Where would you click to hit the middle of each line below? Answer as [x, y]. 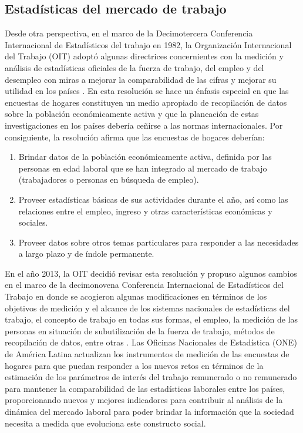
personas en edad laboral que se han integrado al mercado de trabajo [143, 168]
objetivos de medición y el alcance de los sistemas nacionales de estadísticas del [147, 308]
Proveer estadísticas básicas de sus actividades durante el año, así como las [153, 199]
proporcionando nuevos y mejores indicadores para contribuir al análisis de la [144, 400]
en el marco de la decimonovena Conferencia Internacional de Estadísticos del [144, 285]
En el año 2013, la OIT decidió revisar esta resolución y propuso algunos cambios [151, 273]
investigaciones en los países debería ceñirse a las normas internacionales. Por [144, 125]
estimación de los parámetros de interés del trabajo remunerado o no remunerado [151, 377]
